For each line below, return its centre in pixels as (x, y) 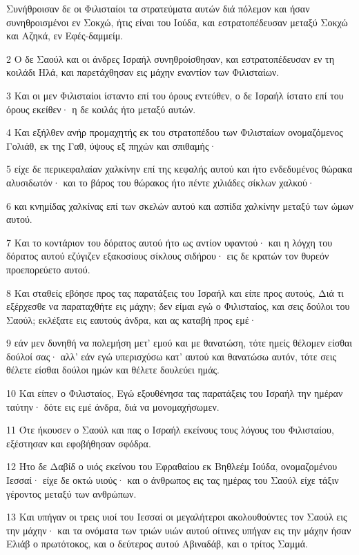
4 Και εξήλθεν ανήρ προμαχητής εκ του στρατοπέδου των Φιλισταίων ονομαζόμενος (175, 132)
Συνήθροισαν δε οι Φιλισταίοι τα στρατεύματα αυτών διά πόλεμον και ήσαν (158, 8)
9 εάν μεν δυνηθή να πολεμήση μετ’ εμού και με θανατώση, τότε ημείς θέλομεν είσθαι (179, 343)
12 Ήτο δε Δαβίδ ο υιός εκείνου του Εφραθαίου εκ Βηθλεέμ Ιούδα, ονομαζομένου (172, 466)
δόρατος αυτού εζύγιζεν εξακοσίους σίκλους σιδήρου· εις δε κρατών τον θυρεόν (168, 256)
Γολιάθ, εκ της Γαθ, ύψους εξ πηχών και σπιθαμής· (111, 145)
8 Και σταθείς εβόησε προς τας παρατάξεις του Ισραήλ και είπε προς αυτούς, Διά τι (175, 292)
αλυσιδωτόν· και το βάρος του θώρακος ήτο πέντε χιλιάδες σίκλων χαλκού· (161, 182)
